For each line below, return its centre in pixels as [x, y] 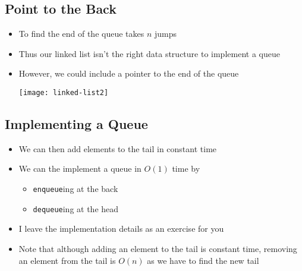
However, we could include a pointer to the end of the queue [129, 73]
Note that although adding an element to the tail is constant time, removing [158, 248]
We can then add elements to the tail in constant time [118, 148]
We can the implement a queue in [80, 168]
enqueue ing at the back [75, 189]
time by [186, 168]
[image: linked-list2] [64, 92]
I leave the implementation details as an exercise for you [121, 229]
